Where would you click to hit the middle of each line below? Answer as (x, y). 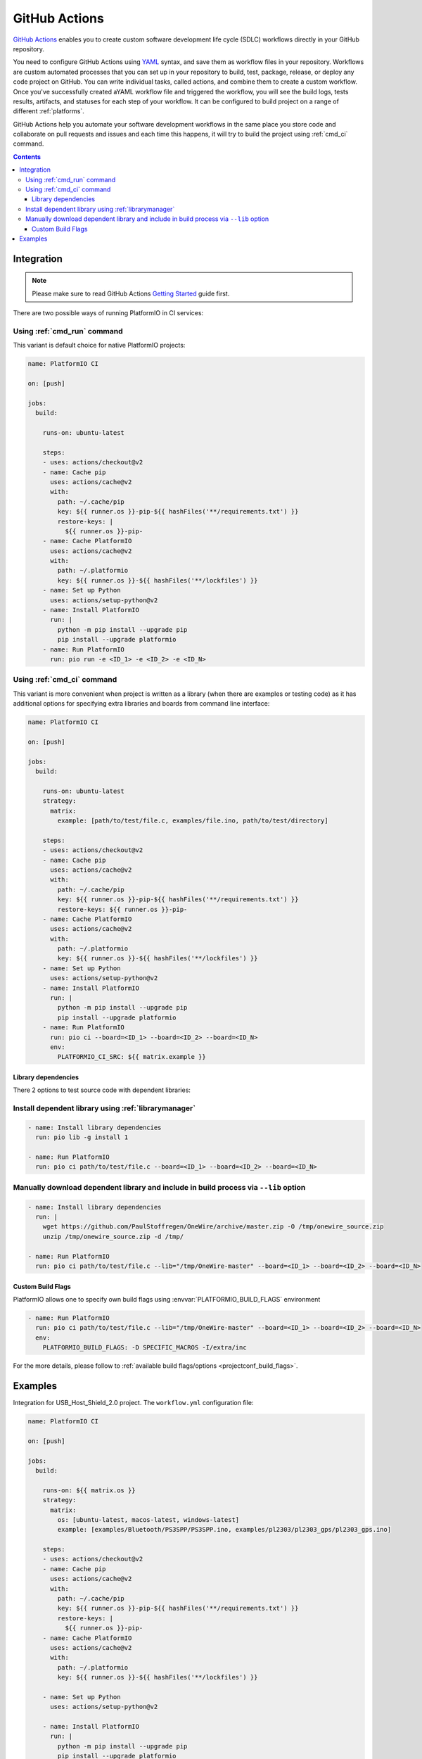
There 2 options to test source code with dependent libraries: (102, 1090)
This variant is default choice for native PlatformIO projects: (99, 345)
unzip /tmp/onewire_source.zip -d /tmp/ (113, 1236)
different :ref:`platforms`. (49, 111)
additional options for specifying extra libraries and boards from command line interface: (141, 704)
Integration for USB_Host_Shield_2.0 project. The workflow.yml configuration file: (133, 1403)
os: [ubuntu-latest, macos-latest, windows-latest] (148, 1519)
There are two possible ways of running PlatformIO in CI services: (108, 313)
